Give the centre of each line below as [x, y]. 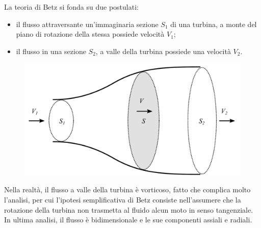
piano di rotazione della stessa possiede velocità [90, 34]
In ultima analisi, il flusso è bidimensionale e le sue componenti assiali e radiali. [128, 220]
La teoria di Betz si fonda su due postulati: [71, 7]
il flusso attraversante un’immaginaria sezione [87, 24]
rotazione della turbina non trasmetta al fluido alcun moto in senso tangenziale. [129, 209]
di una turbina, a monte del [214, 24]
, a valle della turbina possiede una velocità [163, 51]
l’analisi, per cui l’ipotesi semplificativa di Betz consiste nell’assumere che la [123, 200]
